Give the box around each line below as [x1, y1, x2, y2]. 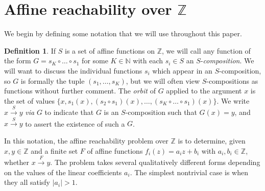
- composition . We [200, 55, 254, 66]
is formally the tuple [20, 75, 85, 86]
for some [82, 55, 108, 66]
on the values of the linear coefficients [4, 166, 122, 177]
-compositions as [206, 75, 258, 86]
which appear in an [152, 65, 212, 76]
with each [133, 55, 163, 66]
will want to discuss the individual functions [4, 65, 142, 76]
